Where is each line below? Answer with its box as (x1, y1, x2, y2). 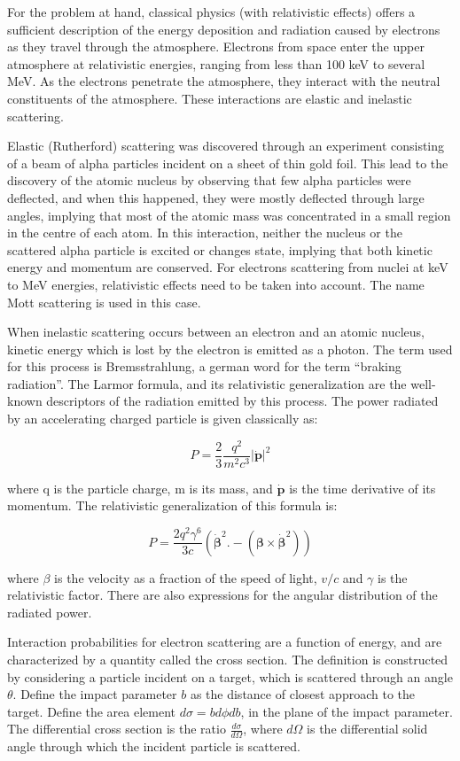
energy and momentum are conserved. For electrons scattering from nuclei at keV (7, 258, 448, 276)
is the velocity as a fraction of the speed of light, (54, 568, 317, 586)
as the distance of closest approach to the (190, 685, 416, 703)
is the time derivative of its (289, 478, 436, 497)
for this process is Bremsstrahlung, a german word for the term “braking (7, 357, 402, 376)
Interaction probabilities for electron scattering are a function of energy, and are (7, 633, 442, 651)
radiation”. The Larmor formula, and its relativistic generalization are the (7, 374, 407, 392)
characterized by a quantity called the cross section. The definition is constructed (7, 649, 448, 668)
